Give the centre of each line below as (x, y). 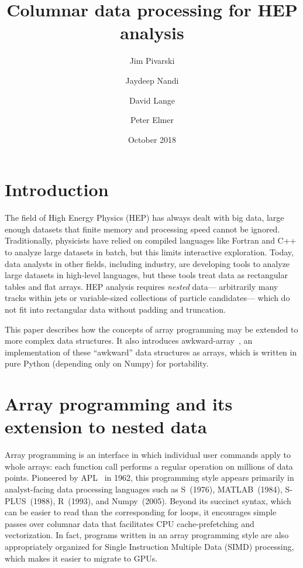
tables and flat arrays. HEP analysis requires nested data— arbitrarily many (142, 286)
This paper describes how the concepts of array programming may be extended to (151, 329)
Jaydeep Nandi (152, 80)
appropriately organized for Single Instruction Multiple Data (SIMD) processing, (149, 546)
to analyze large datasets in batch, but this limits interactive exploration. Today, (149, 252)
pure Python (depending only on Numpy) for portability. (107, 363)
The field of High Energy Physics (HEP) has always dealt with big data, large (144, 218)
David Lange (152, 100)
